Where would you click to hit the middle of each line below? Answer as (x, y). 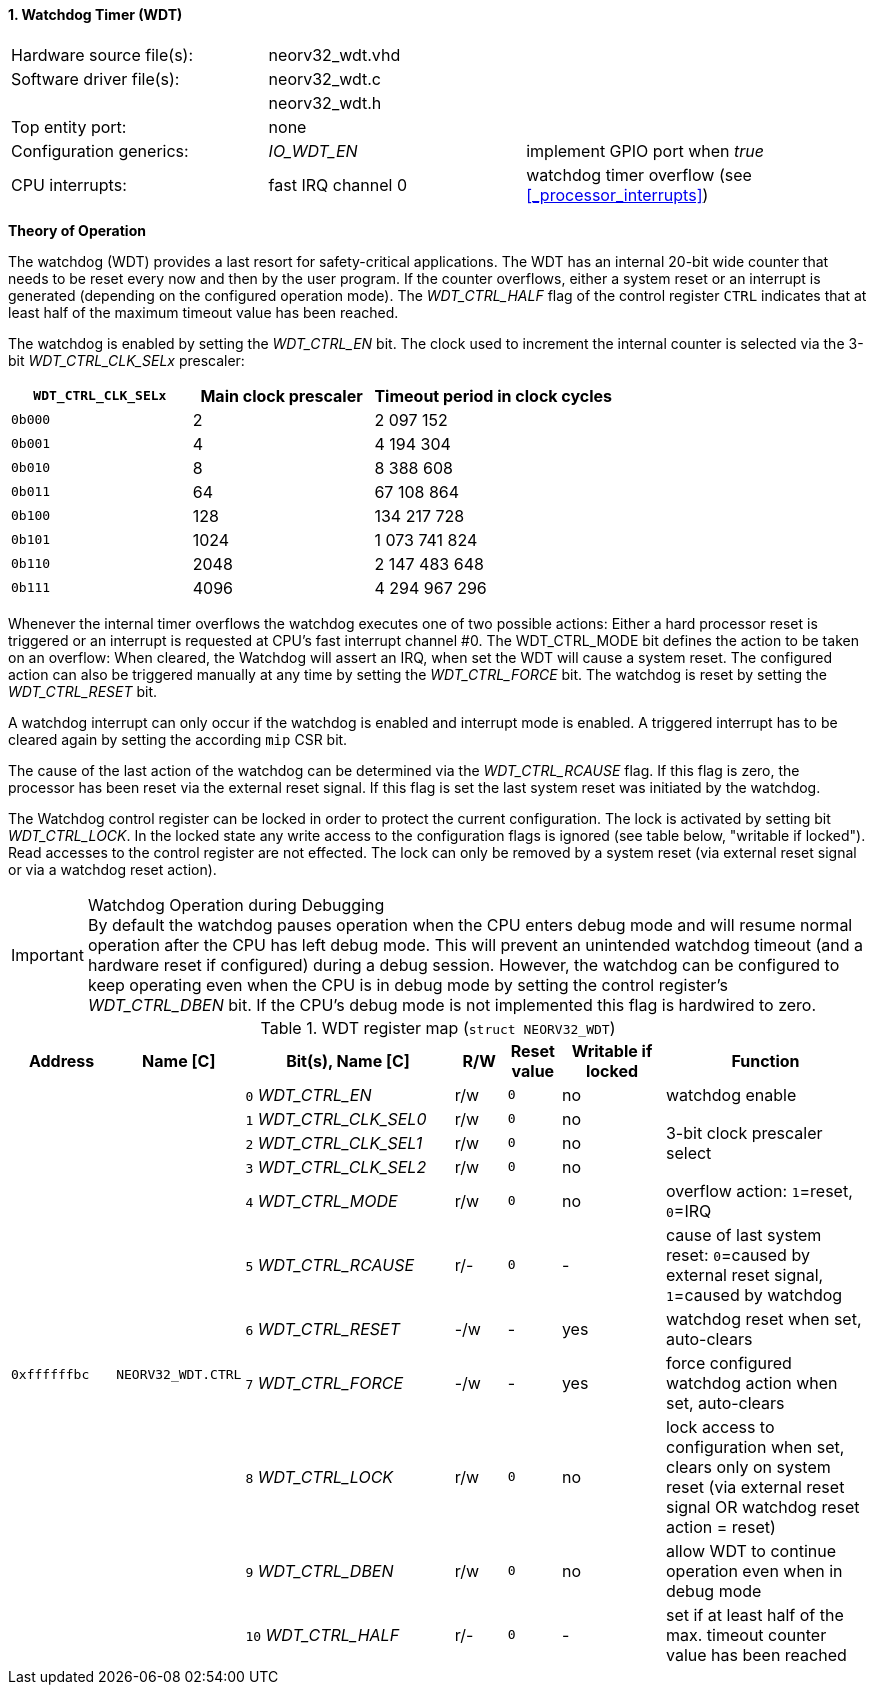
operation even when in (754, 1570)
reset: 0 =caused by (737, 1254)
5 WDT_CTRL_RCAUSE (330, 1264)
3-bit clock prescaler (744, 1132)
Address (61, 1060)
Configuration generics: (100, 150)
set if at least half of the (754, 1614)
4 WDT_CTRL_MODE (321, 1200)
